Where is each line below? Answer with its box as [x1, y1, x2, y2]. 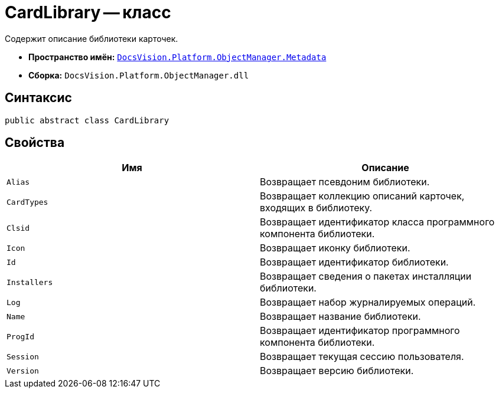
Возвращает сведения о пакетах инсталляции [260, 270, 472, 283]
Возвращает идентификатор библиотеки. [260, 256, 449, 268]
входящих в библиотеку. [260, 202, 373, 214]
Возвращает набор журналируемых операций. [260, 296, 476, 309]
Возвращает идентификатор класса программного [260, 216, 495, 228]
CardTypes [6, 197, 48, 207]
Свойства [5, 135, 65, 150]
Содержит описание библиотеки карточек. [5, 33, 178, 44]
